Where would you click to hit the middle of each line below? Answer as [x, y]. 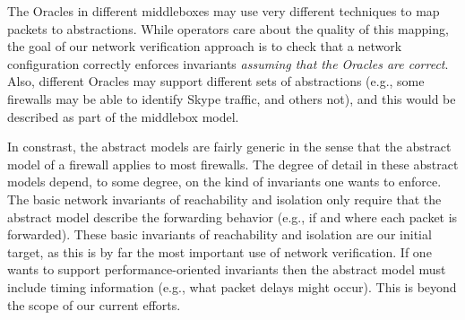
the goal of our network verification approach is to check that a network [205, 46]
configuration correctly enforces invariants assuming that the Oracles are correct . [228, 63]
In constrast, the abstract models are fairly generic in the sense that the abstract [229, 147]
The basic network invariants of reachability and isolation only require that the [224, 199]
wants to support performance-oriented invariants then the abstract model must [227, 269]
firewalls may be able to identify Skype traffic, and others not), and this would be [232, 98]
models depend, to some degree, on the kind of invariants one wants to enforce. [224, 182]
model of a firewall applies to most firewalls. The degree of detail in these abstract [233, 164]
